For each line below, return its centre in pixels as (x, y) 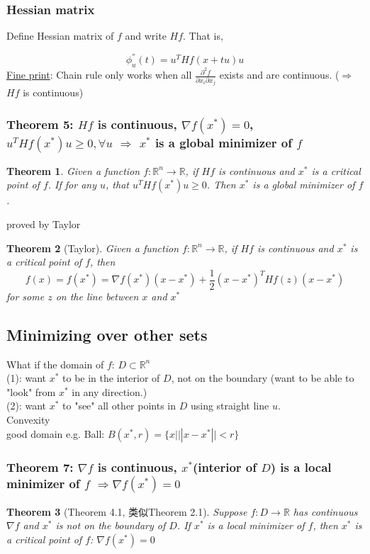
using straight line (230, 406)
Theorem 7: (40, 467)
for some (26, 296)
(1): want (26, 378)
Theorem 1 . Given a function (73, 170)
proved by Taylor (44, 224)
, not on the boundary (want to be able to (263, 378)
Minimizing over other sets (107, 334)
